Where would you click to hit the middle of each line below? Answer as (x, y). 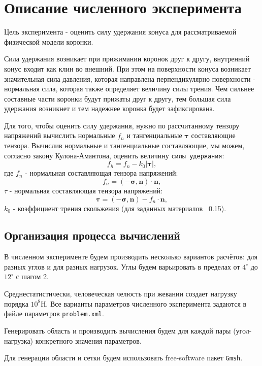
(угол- (242, 330)
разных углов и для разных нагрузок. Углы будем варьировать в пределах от (122, 266)
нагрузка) (19, 340)
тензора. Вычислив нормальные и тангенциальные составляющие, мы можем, (124, 145)
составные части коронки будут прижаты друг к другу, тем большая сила (118, 98)
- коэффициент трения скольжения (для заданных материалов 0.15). (120, 208)
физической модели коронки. (49, 41)
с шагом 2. (32, 276)
